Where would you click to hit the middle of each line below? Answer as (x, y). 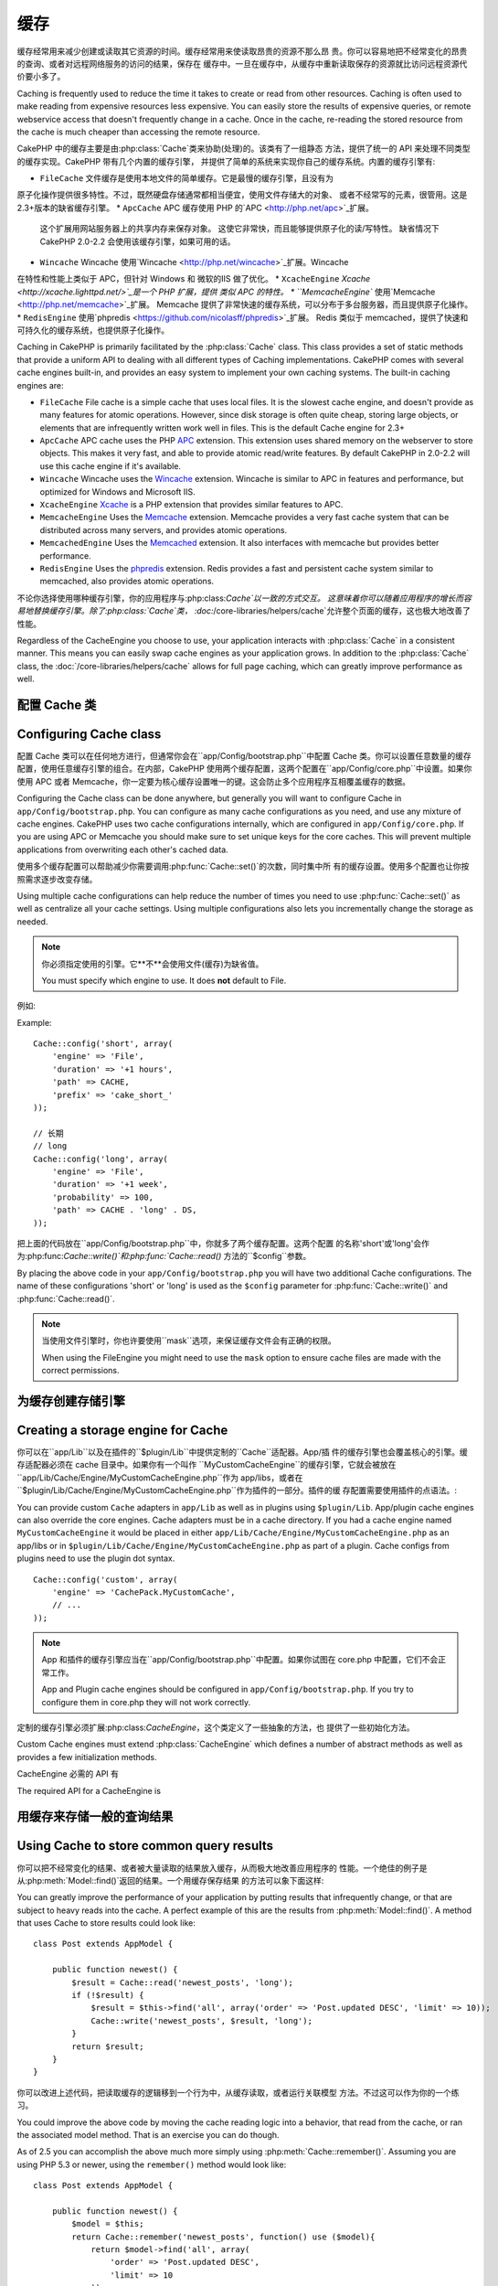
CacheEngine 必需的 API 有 (68, 1774)
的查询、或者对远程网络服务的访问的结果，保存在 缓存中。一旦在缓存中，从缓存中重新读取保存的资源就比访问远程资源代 (242, 63)
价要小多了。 (41, 77)
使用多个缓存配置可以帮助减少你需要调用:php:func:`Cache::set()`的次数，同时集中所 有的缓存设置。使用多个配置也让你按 (243, 866)
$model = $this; (108, 2224)
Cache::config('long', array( (101, 1159)
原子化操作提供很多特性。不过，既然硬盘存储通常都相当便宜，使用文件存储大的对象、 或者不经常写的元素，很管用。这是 (242, 195)
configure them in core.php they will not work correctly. (146, 1702)
